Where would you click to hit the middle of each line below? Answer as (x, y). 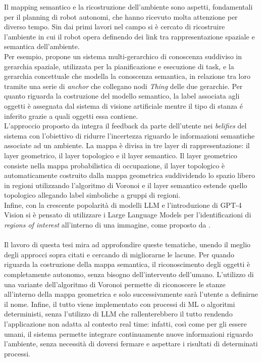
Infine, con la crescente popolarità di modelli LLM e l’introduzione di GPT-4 (123, 205)
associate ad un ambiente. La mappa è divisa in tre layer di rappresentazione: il (127, 145)
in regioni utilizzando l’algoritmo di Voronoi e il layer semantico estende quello (126, 185)
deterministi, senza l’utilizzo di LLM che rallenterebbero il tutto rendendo (118, 314)
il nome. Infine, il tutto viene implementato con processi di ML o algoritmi (120, 304)
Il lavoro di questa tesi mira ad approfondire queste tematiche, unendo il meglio (127, 244)
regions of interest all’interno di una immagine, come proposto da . (107, 225)
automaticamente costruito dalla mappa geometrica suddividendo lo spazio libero (129, 175)
